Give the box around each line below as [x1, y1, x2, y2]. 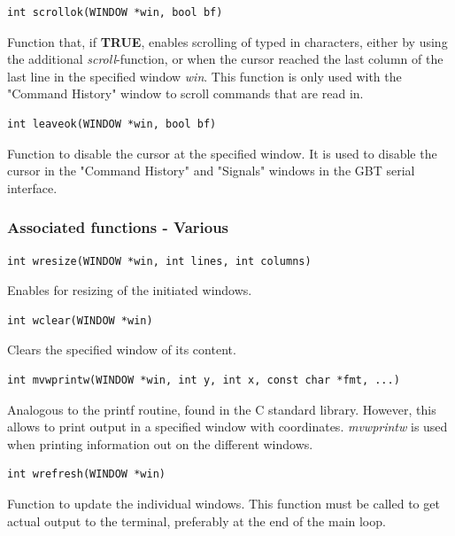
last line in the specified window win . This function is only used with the [7, 66, 402, 85]
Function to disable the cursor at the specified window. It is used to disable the [7, 144, 437, 162]
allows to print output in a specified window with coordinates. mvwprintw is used [7, 417, 448, 436]
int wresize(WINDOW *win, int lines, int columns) [7, 254, 312, 268]
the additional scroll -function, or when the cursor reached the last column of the [7, 50, 443, 68]
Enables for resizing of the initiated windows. [7, 281, 252, 299]
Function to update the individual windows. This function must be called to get [7, 493, 440, 512]
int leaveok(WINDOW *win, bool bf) [7, 117, 217, 130]
